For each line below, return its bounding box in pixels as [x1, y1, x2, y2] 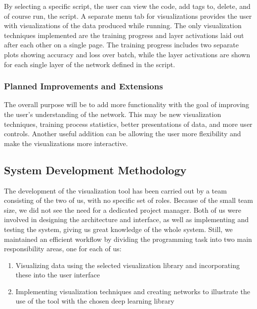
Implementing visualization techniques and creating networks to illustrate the [15, 286, 250, 296]
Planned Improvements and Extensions [4, 80, 163, 92]
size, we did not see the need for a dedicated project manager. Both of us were [4, 204, 242, 215]
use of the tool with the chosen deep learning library [15, 296, 174, 306]
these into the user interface [15, 270, 100, 280]
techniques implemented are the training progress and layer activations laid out [4, 30, 244, 40]
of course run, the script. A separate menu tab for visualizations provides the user [4, 10, 252, 21]
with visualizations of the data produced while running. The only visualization [4, 20, 242, 31]
